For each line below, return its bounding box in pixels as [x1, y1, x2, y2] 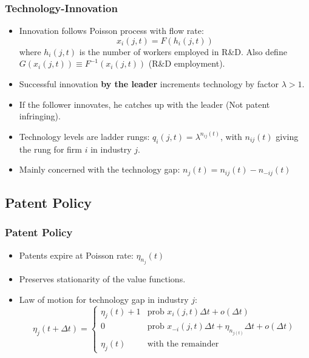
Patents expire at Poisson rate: [19, 248, 134, 261]
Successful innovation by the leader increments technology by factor [19, 78, 279, 90]
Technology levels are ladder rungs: [19, 130, 150, 142]
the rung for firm [19, 142, 82, 155]
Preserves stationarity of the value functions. [19, 273, 186, 285]
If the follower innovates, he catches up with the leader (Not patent [19, 98, 270, 110]
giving [276, 130, 299, 142]
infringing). [19, 110, 61, 122]
